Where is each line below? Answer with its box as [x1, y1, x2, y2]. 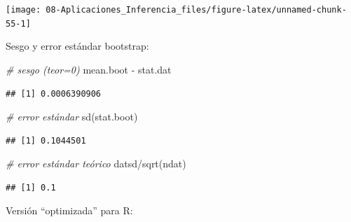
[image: [6, 5, 41, 15]
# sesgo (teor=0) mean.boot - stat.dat [6, 62, 172, 76]
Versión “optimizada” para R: [6, 203, 133, 218]
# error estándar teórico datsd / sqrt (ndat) [6, 156, 186, 171]
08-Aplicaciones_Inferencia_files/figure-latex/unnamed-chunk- [46, 5, 347, 15]
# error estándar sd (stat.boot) [6, 109, 138, 124]
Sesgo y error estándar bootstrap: [6, 39, 149, 53]
